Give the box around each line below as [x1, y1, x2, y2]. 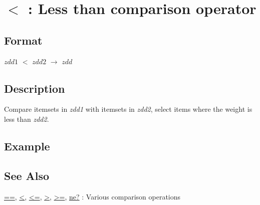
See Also [4, 167, 50, 183]
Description [4, 80, 65, 96]
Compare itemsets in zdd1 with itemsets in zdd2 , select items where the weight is [4, 104, 252, 114]
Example [4, 138, 50, 153]
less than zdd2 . [4, 113, 49, 124]
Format [4, 32, 43, 48]
